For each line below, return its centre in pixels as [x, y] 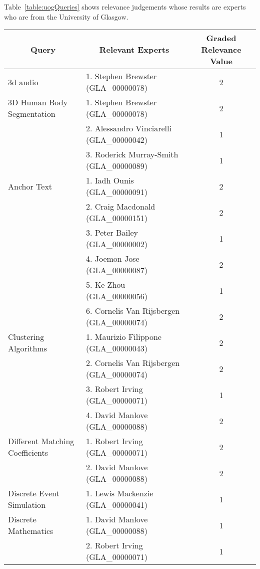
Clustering [26, 337]
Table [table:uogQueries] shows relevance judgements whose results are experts [125, 7]
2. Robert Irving [114, 545]
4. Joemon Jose [112, 259]
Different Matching [41, 441]
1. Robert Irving [114, 441]
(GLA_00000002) [116, 244]
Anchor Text [30, 186]
